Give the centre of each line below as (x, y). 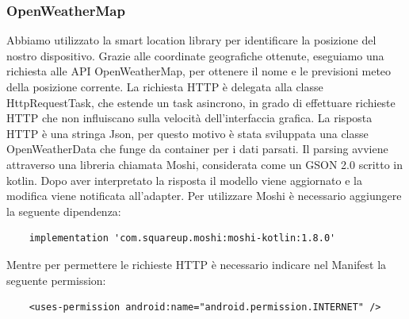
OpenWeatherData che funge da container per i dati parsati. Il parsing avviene (197, 149)
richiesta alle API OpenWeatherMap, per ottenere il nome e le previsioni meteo (199, 71)
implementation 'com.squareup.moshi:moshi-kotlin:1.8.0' (182, 238)
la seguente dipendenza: (64, 211)
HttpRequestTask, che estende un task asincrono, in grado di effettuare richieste (201, 102)
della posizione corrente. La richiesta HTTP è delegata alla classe (165, 86)
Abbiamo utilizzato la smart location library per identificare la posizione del (191, 40)
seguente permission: (56, 280)
